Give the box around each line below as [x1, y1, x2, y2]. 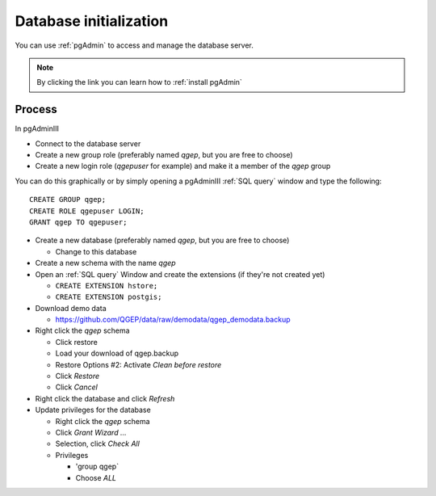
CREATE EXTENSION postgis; [55, 292, 162, 302]
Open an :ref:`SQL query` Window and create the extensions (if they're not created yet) [35, 269, 325, 279]
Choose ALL [75, 473, 117, 482]
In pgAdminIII [15, 124, 60, 133]
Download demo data [35, 303, 107, 313]
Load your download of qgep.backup [55, 348, 179, 359]
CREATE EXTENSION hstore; [55, 281, 158, 290]
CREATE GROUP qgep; [29, 195, 107, 204]
